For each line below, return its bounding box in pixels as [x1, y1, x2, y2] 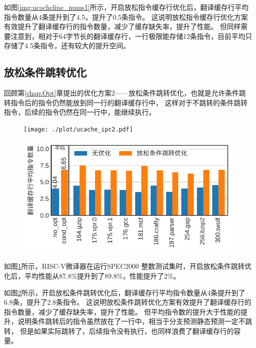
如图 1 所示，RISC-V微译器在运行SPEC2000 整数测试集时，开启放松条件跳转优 [4, 261, 252, 271]
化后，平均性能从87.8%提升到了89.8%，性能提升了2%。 [4, 270, 180, 281]
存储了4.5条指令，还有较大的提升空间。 [4, 40, 130, 51]
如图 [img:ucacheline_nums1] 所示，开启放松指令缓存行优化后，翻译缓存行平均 [4, 2, 249, 12]
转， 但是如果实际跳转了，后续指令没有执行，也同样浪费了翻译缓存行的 [4, 325, 234, 336]
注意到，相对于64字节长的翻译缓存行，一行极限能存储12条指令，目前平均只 [10, 31, 252, 41]
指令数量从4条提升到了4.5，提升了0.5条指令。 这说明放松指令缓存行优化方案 [4, 11, 248, 22]
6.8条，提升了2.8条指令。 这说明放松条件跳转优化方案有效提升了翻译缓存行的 [4, 297, 252, 307]
